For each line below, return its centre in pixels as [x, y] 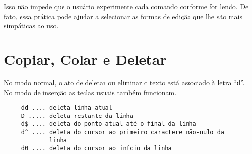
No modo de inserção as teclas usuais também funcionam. [90, 92]
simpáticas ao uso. [31, 26]
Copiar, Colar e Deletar [85, 59]
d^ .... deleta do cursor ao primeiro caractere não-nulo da [123, 132]
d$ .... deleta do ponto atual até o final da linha [109, 124]
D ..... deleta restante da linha [77, 116]
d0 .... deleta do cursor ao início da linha [96, 148]
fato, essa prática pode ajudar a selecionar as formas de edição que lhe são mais [123, 16]
